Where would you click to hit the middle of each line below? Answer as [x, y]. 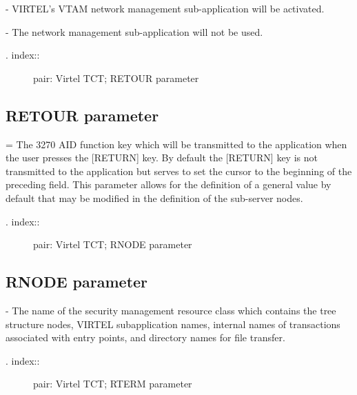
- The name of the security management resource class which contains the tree [171, 310]
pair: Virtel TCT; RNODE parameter [113, 244]
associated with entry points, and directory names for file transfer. [145, 337]
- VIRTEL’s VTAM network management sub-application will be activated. [165, 8]
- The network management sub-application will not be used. [134, 31]
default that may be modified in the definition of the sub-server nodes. [154, 197]
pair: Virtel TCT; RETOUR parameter [116, 78]
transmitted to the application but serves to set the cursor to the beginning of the [179, 171]
